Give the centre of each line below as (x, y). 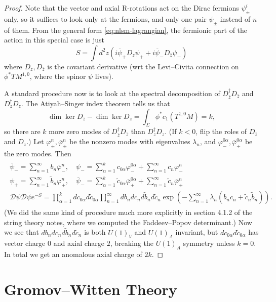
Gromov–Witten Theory (91, 289)
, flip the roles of (221, 131)
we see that (22, 232)
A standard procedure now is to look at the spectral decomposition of (112, 93)
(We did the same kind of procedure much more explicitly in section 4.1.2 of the (128, 212)
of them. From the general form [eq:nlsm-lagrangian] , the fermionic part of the (126, 30)
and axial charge (79, 243)
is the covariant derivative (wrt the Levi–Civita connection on (143, 66)
